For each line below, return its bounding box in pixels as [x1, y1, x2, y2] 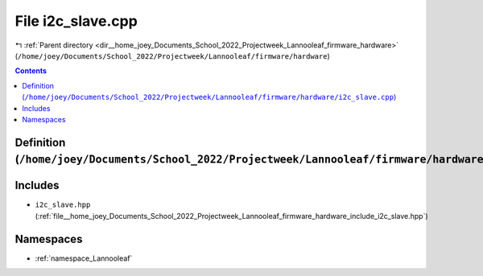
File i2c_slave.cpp [14, 12, 138, 30]
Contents [14, 66, 47, 76]
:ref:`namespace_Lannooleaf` [35, 253, 133, 263]
